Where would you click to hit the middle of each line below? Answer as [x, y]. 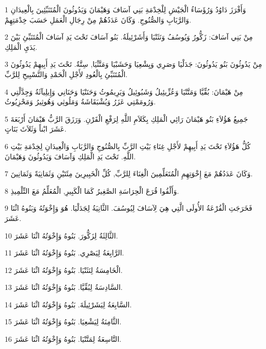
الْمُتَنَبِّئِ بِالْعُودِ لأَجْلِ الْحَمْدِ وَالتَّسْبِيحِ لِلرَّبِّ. [66, 74]
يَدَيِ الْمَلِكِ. [21, 47]
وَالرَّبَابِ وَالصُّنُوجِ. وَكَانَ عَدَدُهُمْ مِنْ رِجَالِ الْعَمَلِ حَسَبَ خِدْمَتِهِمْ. [98, 19]
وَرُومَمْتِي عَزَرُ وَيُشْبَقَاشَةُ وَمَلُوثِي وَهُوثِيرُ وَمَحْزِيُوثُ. [80, 102]
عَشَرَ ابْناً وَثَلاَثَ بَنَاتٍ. [36, 129]
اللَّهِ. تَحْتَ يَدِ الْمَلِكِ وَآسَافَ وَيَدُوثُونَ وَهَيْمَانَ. [70, 156]
